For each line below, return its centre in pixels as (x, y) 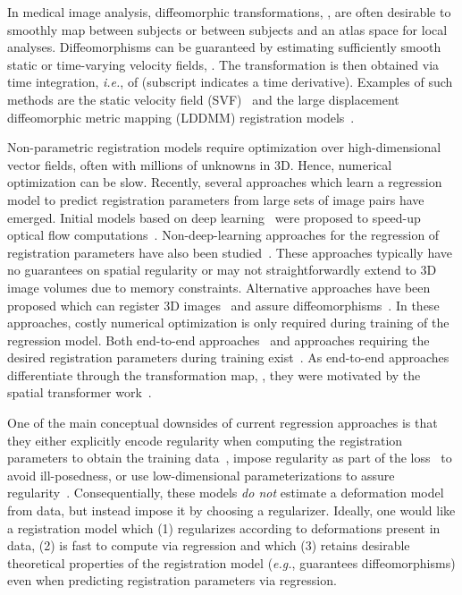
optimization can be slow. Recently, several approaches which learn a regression (225, 182)
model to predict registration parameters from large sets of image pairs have (216, 199)
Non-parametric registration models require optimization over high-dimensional (224, 147)
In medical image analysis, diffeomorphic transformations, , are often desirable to (229, 12)
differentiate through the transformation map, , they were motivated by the (214, 374)
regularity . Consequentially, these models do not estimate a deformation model (226, 493)
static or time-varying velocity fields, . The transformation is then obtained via (223, 64)
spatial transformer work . (80, 392)
